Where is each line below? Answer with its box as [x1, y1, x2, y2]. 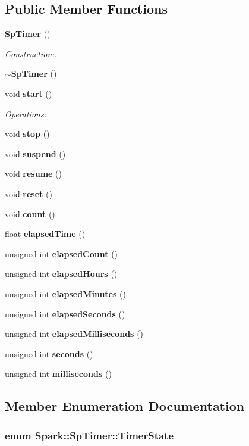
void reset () [5, 187, 52, 199]
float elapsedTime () [5, 227, 86, 240]
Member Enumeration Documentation [5, 397, 245, 415]
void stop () [5, 127, 50, 140]
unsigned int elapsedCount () [5, 247, 118, 260]
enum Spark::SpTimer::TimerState [5, 428, 174, 442]
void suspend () [5, 147, 66, 160]
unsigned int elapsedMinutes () [5, 287, 126, 300]
